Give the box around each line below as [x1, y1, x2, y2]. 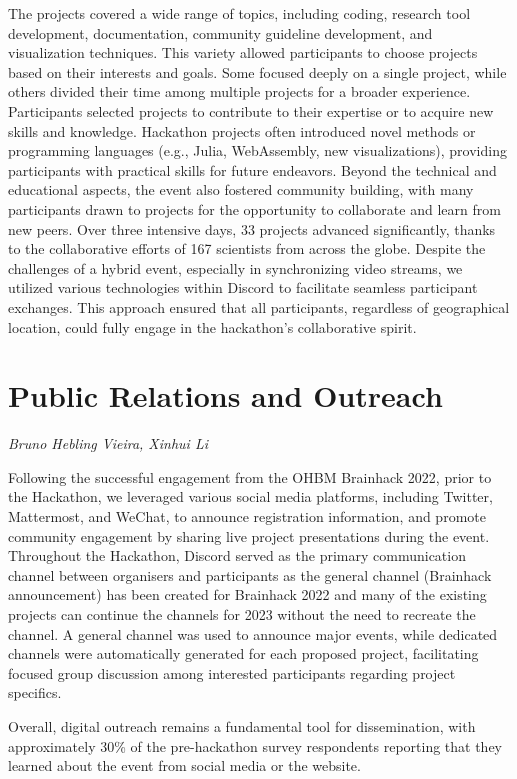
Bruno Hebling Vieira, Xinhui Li [8, 433, 208, 454]
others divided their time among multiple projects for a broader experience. [8, 81, 471, 102]
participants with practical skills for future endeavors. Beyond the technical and [8, 159, 497, 180]
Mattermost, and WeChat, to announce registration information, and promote [8, 506, 486, 526]
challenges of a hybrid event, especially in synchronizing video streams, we [8, 257, 463, 278]
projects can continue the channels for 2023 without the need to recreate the [8, 603, 476, 624]
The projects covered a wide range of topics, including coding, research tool [8, 3, 471, 23]
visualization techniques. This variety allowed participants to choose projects [8, 42, 478, 63]
